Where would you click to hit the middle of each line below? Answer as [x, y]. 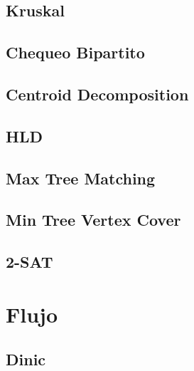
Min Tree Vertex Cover [93, 220]
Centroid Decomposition [97, 94]
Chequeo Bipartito [75, 52]
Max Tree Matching [81, 178]
